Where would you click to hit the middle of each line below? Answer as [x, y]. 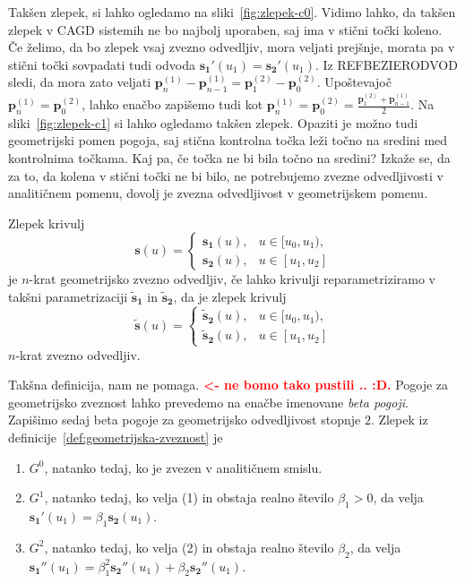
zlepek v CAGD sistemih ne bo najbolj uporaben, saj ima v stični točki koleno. [225, 29]
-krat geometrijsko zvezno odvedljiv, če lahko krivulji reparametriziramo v [232, 279]
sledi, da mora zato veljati [80, 82]
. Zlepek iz [399, 420]
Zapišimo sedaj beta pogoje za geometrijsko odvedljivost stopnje [185, 420]
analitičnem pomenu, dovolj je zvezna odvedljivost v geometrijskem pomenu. [218, 193]
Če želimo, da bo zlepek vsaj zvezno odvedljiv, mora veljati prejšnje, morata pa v [232, 47]
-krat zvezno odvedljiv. [78, 354]
